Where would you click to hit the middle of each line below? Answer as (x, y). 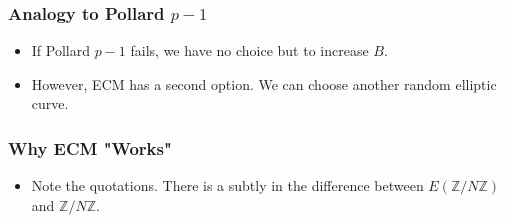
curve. (50, 103)
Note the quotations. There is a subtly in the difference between (227, 185)
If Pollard (60, 50)
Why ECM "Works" (90, 147)
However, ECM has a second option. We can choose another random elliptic (264, 83)
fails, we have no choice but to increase (249, 50)
